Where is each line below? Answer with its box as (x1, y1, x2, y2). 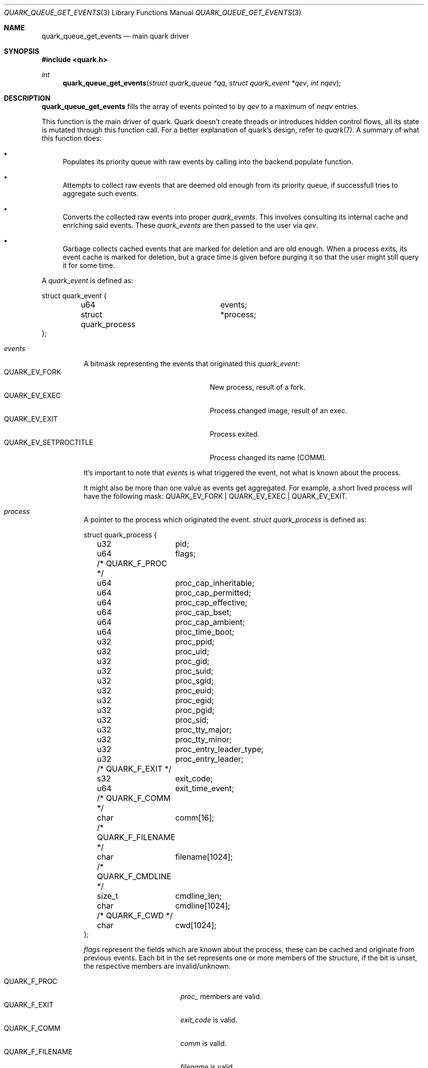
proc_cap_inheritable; (175, 578, 255, 588)
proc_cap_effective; (175, 598, 248, 607)
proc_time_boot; (175, 627, 235, 637)
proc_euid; (175, 686, 214, 695)
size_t (97, 891, 118, 901)
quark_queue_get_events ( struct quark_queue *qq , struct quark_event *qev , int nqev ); (63, 79, 341, 87)
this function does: (42, 134, 102, 142)
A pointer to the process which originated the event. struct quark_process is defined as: (84, 515, 366, 524)
